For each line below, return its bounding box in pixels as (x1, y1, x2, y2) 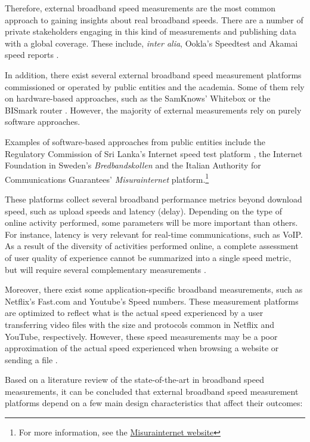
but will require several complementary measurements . (5, 263, 206, 275)
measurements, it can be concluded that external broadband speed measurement (5, 385, 299, 397)
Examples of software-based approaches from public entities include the (5, 135, 266, 148)
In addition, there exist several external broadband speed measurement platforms (5, 68, 302, 81)
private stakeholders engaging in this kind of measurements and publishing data (5, 25, 297, 38)
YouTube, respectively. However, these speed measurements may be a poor (5, 330, 278, 342)
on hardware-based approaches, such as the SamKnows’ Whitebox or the (5, 92, 271, 105)
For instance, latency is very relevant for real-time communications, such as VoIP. (5, 228, 303, 240)
